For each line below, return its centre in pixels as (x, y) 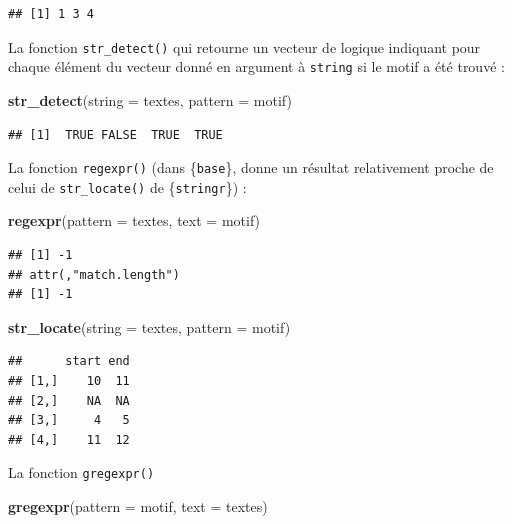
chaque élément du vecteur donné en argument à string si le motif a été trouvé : (256, 66)
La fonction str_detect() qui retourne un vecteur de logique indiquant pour (244, 46)
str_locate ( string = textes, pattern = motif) (149, 326)
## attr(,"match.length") (94, 274)
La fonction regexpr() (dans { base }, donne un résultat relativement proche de (251, 167)
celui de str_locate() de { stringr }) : (127, 186)
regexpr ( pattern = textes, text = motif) (134, 220)
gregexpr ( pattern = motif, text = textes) (138, 506)
